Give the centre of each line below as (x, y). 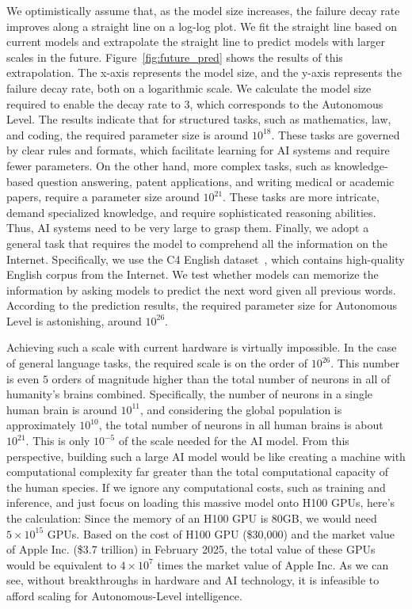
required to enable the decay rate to (93, 103)
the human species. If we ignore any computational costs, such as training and (196, 487)
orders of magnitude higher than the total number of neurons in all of (221, 378)
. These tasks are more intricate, (301, 197)
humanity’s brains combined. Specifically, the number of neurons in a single (190, 394)
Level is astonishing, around (74, 320)
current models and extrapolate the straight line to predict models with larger (196, 42)
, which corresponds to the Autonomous (286, 103)
